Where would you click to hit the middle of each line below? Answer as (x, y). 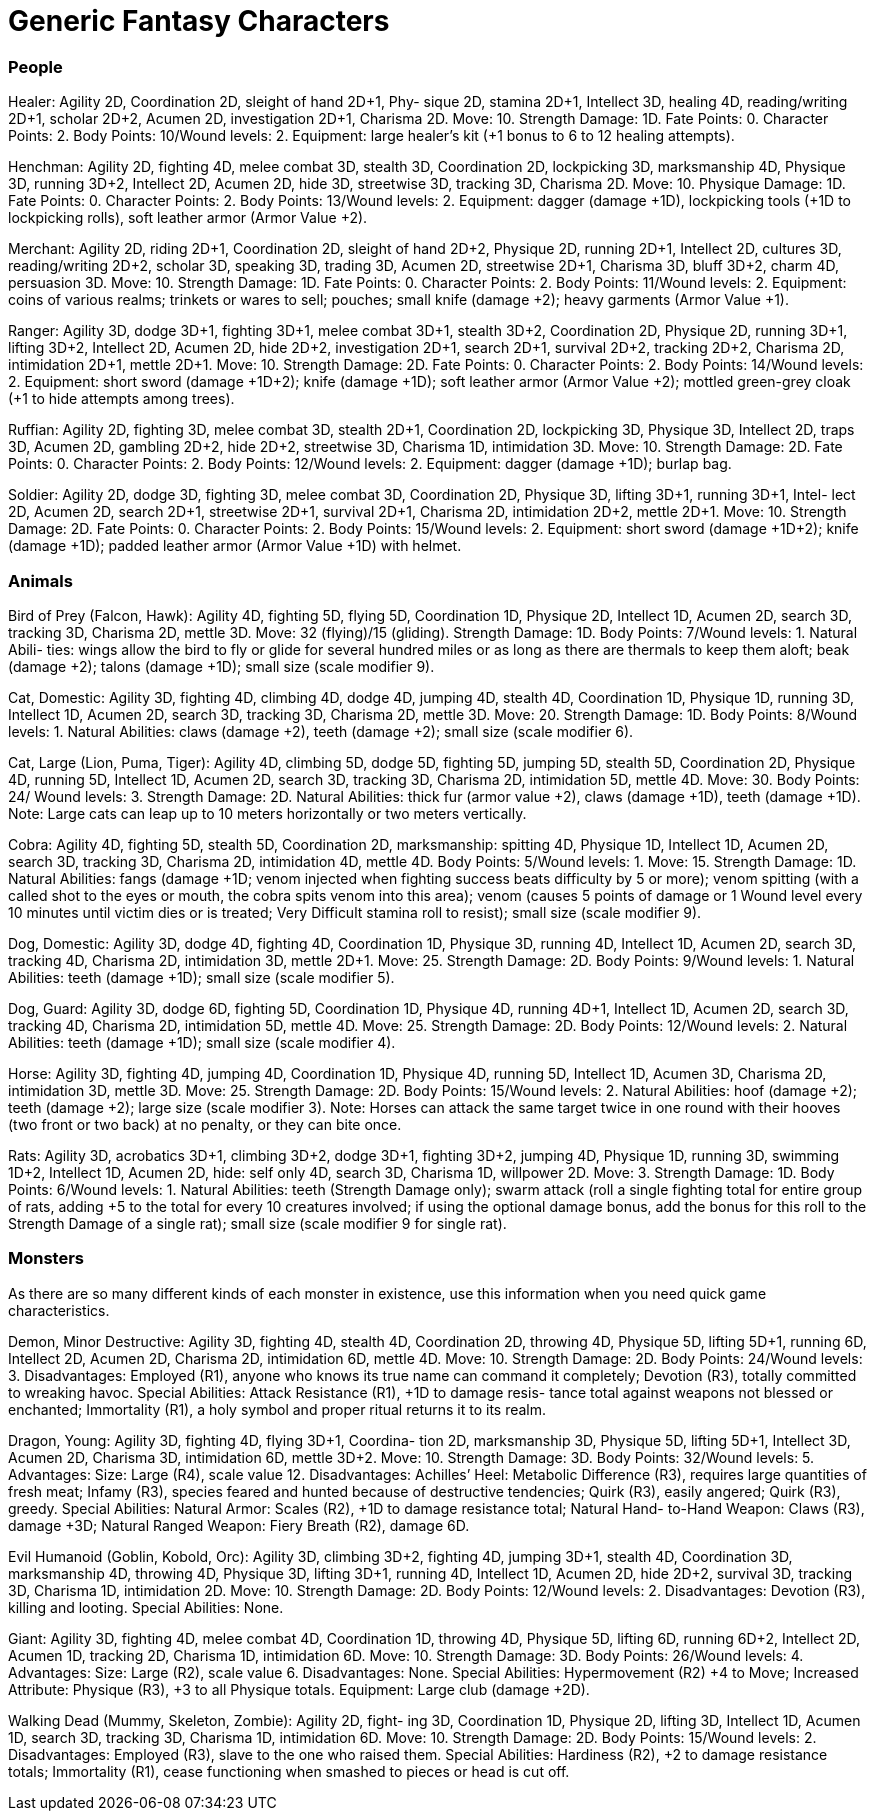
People (35, 66)
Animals (40, 580)
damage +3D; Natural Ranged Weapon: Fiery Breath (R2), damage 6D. (239, 1525)
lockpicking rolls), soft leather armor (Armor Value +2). (188, 218)
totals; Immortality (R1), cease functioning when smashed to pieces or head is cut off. (289, 1771)
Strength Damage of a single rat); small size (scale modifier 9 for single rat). (257, 1223)
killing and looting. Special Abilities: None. (146, 1607)
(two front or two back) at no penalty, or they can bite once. (205, 1124)
